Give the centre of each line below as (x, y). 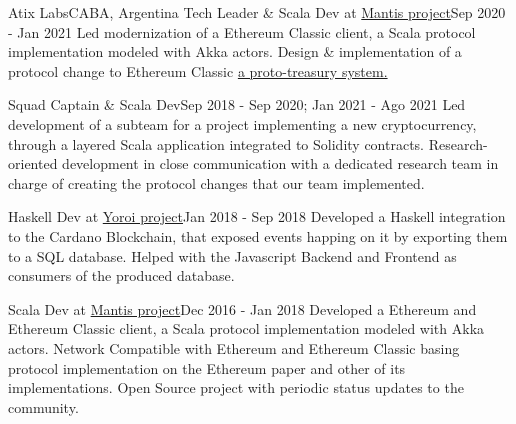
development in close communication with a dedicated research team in (280, 163)
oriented (33, 163)
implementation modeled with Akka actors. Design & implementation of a (235, 51)
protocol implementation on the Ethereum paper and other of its (207, 367)
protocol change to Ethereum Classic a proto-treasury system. (198, 70)
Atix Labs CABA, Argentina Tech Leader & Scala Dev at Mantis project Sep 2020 (257, 12)
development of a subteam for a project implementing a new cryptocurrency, (242, 123)
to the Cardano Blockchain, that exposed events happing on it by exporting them (258, 235)
